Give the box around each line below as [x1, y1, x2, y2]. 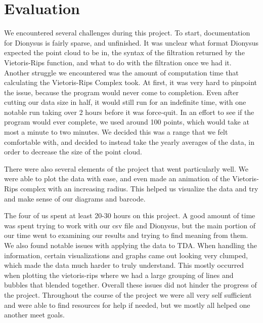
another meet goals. [4, 309, 65, 320]
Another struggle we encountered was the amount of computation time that [4, 67, 239, 77]
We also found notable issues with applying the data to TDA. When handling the [4, 240, 257, 250]
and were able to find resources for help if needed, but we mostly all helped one [4, 299, 250, 310]
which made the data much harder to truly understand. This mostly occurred [4, 260, 244, 270]
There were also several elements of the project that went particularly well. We [4, 163, 249, 174]
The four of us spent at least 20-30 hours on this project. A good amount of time [4, 210, 255, 221]
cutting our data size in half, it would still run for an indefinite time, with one [4, 97, 246, 107]
